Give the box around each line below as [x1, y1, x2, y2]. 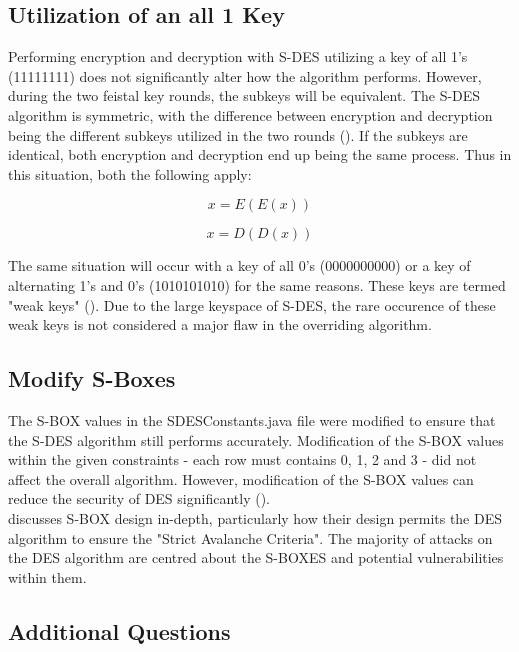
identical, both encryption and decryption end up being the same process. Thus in [8, 144, 512, 165]
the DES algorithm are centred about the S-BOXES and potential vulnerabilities [8, 547, 504, 568]
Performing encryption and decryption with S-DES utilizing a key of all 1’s [8, 46, 468, 67]
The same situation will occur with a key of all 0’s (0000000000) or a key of [8, 255, 471, 276]
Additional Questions [8, 615, 231, 646]
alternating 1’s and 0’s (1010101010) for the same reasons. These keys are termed [8, 274, 506, 295]
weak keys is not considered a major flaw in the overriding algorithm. [8, 314, 432, 335]
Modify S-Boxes [8, 363, 176, 394]
